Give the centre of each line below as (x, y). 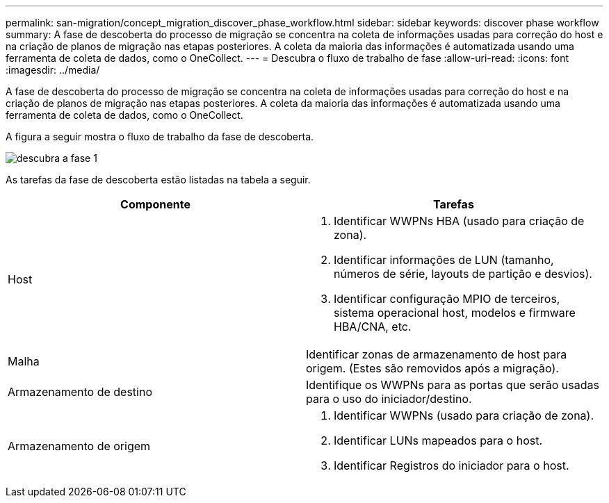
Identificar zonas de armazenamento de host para (437, 354)
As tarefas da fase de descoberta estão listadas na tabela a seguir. (158, 180)
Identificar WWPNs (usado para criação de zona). (464, 415)
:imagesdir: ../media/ (53, 70)
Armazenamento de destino (80, 392)
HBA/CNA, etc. (373, 327)
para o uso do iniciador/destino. (389, 399)
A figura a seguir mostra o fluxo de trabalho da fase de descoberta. (160, 137)
